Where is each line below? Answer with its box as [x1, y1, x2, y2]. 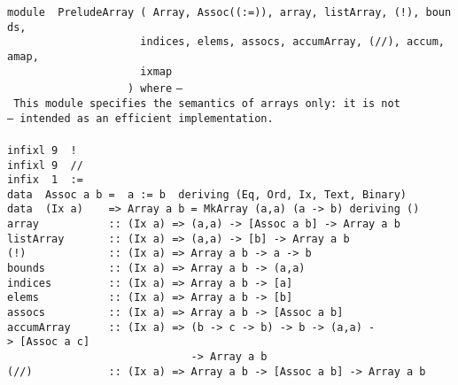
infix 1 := [7, 173, 83, 187]
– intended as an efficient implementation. [7, 112, 274, 125]
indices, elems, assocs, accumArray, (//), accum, [140, 35, 445, 49]
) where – [128, 82, 182, 96]
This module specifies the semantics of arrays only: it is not [13, 96, 400, 110]
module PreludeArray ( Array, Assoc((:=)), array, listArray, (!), [7, 6, 420, 19]
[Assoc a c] [19, 335, 90, 349]
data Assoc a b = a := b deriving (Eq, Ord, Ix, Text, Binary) [7, 188, 408, 201]
